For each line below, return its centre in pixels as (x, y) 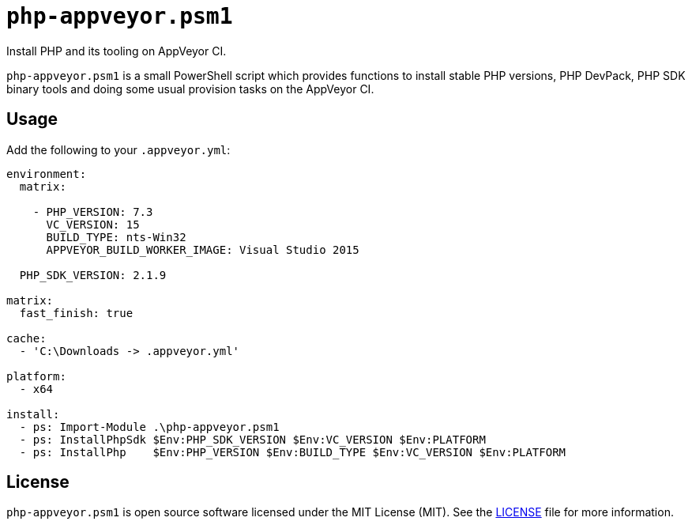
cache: (26, 338)
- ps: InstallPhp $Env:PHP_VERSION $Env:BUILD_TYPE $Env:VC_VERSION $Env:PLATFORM (293, 452)
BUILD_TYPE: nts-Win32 (116, 237)
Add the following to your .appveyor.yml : (118, 149)
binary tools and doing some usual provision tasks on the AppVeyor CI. (190, 89)
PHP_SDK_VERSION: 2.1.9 (93, 275)
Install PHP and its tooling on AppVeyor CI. (117, 51)
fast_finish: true (76, 313)
